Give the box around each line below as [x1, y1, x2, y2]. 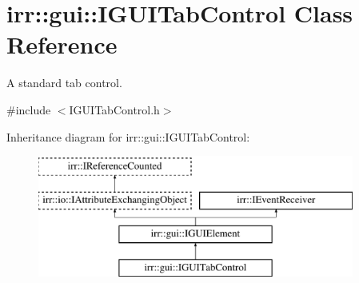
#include [6, 101, 51, 118]
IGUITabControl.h [69, 101, 160, 118]
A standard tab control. [6, 74, 122, 91]
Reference [6, 28, 118, 61]
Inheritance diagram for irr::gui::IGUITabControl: [6, 128, 250, 145]
